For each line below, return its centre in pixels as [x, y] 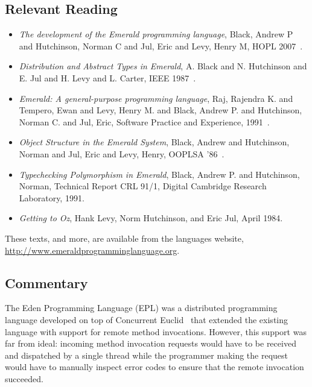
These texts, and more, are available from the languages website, [124, 238]
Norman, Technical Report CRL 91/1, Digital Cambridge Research [143, 186]
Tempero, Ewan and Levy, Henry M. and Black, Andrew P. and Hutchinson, [161, 110]
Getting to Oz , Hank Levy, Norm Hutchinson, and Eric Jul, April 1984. [151, 218]
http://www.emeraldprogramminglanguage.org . [92, 250]
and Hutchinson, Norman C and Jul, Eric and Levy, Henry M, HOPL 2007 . [161, 46]
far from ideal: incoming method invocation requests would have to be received [151, 343]
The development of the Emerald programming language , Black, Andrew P [156, 34]
